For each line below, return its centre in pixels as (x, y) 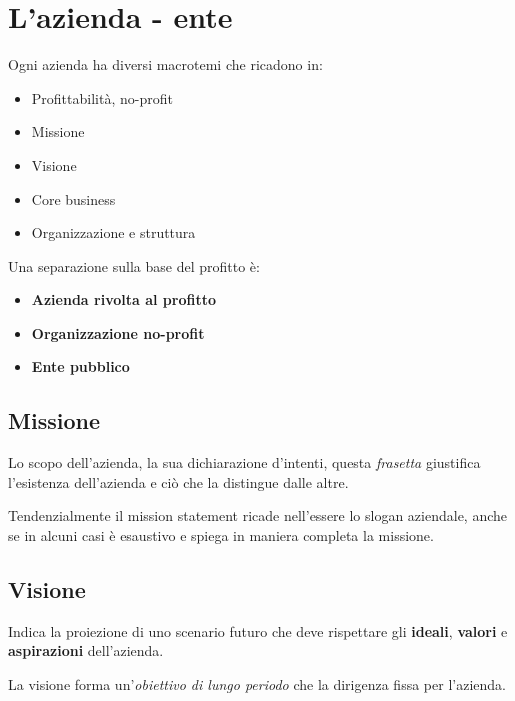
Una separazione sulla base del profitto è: (134, 265)
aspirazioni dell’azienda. (86, 650)
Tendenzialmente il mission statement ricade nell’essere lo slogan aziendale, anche (258, 515)
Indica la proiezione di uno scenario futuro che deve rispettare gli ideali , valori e (258, 630)
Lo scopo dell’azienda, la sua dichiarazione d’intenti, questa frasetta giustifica (244, 462)
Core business (73, 198)
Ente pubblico (80, 366)
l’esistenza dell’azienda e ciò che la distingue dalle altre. (178, 481)
